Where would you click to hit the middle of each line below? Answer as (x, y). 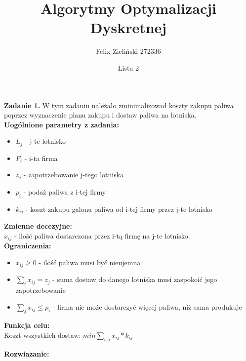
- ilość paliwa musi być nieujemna (90, 262)
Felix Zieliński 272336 (128, 51)
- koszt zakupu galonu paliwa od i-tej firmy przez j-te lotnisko (119, 209)
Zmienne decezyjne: (38, 226)
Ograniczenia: (28, 246)
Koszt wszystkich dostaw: (42, 335)
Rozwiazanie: (27, 353)
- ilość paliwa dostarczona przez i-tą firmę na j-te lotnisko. (102, 235)
